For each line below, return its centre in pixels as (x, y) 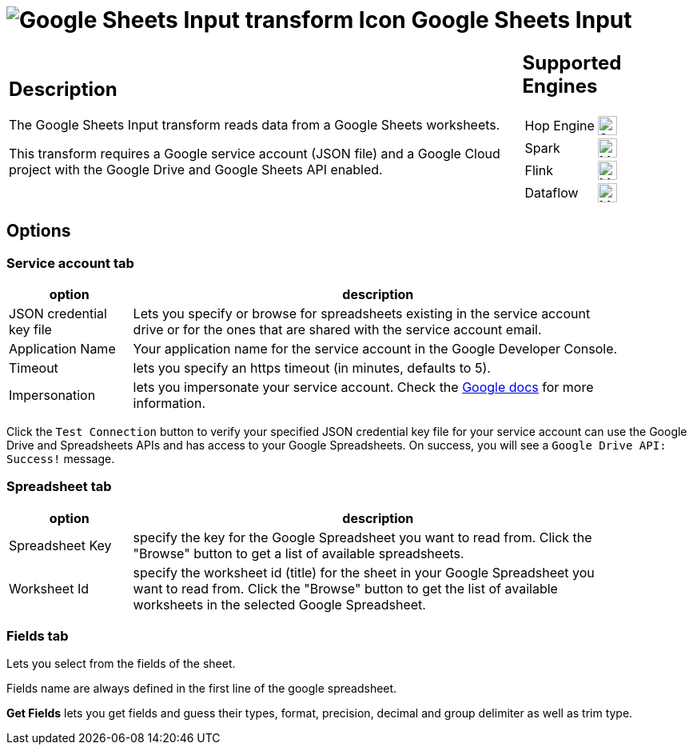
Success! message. (61, 458)
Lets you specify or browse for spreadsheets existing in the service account (362, 313)
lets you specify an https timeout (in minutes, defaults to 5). (312, 368)
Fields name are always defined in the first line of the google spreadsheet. (202, 689)
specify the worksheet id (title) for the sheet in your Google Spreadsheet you (364, 572)
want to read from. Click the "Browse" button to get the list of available (345, 588)
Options (39, 231)
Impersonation (52, 395)
